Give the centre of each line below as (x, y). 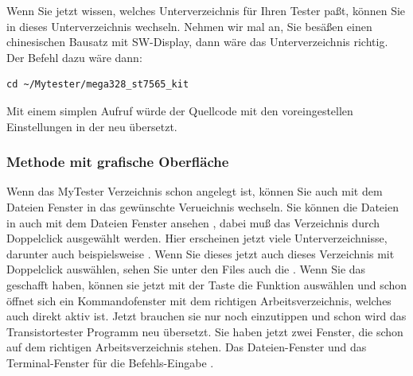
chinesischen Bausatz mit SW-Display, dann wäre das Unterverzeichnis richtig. (197, 42)
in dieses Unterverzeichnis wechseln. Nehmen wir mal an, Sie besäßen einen (189, 26)
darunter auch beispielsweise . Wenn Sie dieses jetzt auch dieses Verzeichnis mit (201, 253)
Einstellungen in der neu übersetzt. (92, 126)
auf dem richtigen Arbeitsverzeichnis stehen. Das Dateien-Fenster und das (187, 347)
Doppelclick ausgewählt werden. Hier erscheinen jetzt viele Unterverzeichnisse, (197, 238)
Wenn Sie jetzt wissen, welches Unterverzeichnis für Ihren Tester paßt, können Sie (206, 10)
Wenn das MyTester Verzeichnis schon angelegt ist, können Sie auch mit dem (195, 191)
